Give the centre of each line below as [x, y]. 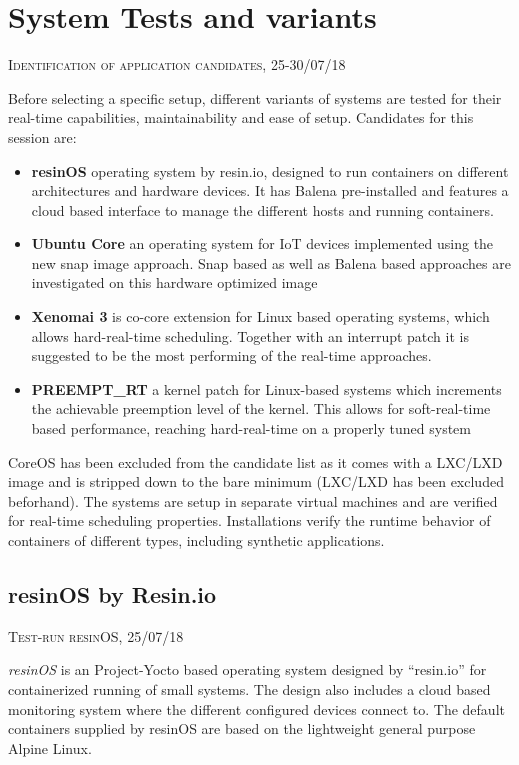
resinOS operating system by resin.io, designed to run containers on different [270, 170]
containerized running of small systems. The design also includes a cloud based [249, 688]
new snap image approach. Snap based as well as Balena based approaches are [271, 262]
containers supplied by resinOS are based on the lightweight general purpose [242, 728]
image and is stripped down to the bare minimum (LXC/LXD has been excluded [256, 481]
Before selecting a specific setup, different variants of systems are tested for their [255, 97]
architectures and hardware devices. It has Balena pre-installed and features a [270, 190]
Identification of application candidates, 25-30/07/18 [177, 64]
